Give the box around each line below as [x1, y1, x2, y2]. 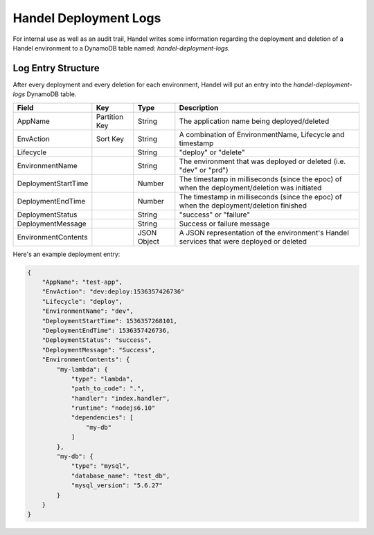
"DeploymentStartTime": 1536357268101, [42, 317, 178, 325]
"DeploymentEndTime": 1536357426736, [42, 326, 170, 334]
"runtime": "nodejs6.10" [71, 404, 156, 412]
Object [137, 236, 159, 246]
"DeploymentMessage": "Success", [42, 346, 156, 354]
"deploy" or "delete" [179, 147, 245, 157]
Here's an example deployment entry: [12, 250, 121, 258]
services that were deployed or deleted [179, 236, 308, 246]
